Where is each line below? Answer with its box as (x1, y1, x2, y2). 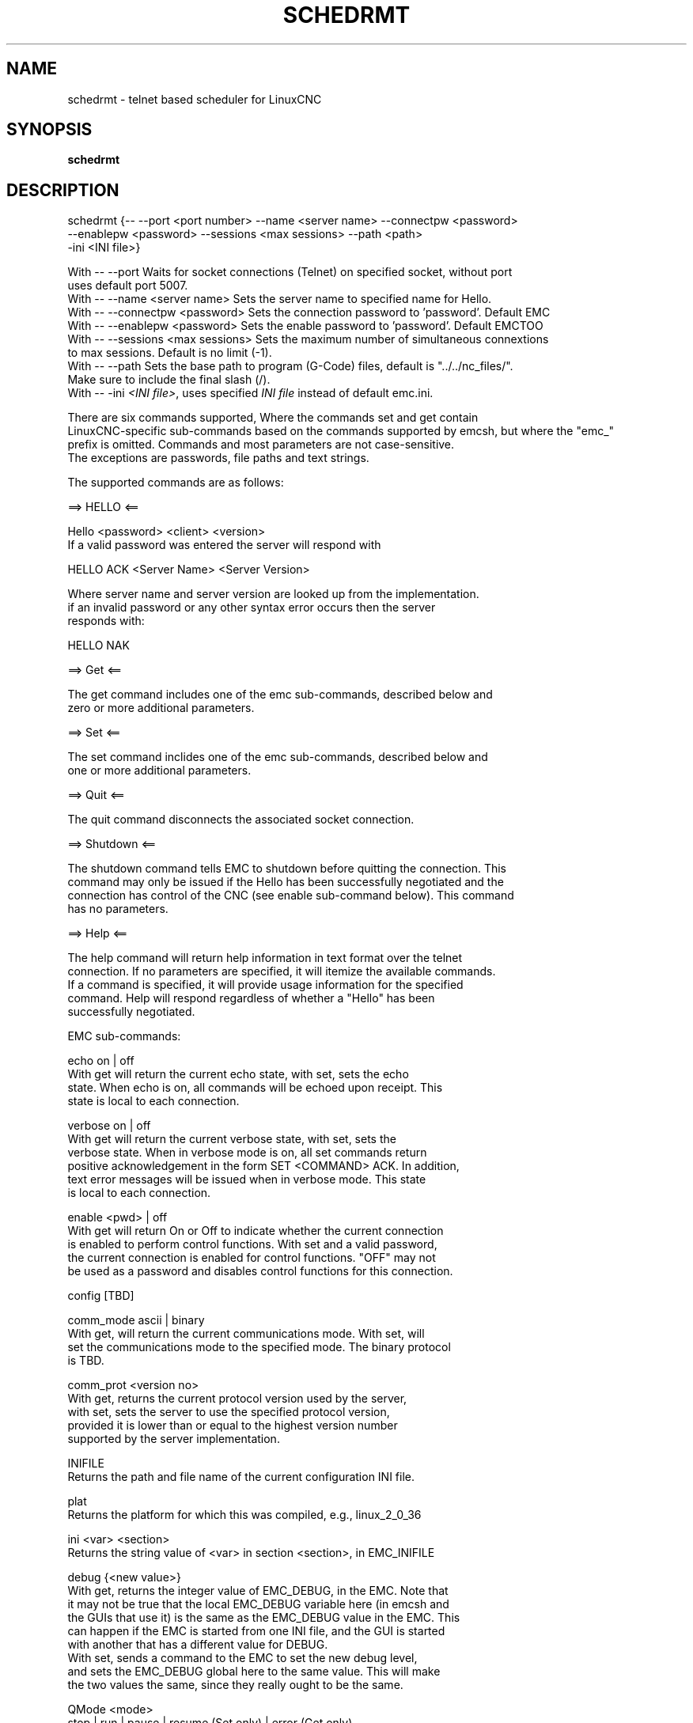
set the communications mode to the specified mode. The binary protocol (67, 1340, 451, 1354)
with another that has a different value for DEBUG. (67, 1638, 328, 1652)
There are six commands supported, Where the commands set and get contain (67, 411, 479, 425)
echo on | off (67, 1054, 134, 1068)
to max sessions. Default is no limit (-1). (67, 346, 272, 360)
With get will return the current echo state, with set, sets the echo (67, 1067, 409, 1081)
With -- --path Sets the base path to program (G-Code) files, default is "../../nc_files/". (67, 359, 513, 373)
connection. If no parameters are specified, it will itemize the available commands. (67, 964, 496, 979)
